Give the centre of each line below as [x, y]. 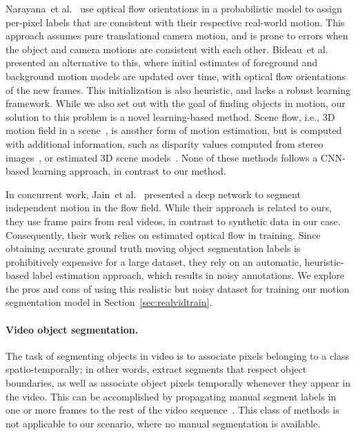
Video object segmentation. [72, 329]
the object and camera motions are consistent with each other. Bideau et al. [167, 49]
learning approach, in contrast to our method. [129, 171]
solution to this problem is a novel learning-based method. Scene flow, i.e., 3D [170, 116]
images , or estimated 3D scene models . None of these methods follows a [162, 157]
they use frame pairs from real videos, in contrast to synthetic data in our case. [173, 221]
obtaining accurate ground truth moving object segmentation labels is [153, 248]
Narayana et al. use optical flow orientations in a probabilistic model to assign [174, 8]
